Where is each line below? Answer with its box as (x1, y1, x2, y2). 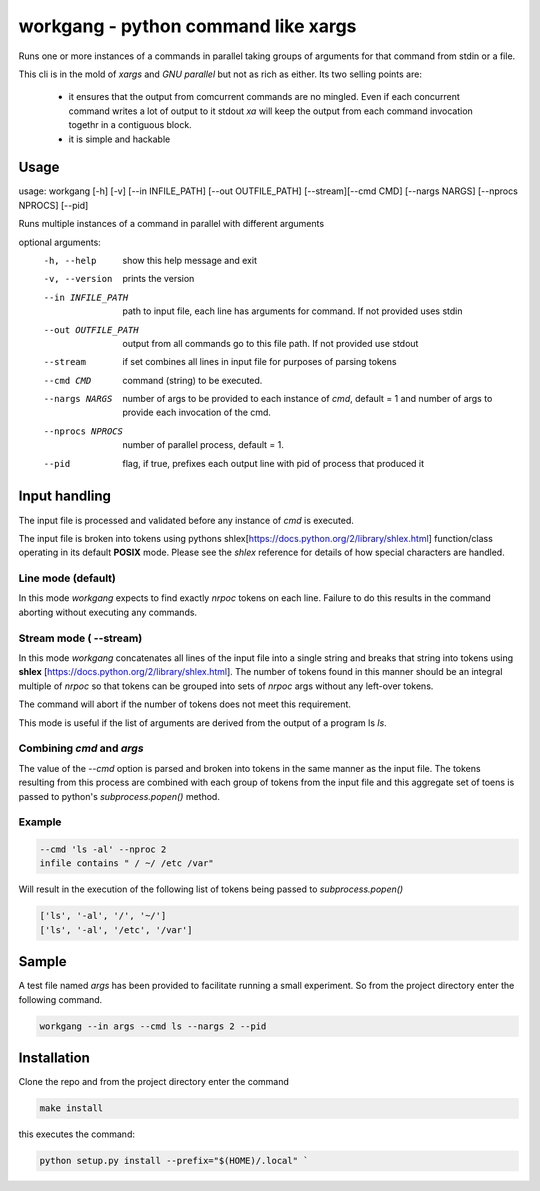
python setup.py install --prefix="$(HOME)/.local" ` (39, 1155, 309, 1167)
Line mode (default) (18, 571, 117, 585)
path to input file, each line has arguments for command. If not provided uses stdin (122, 305, 463, 317)
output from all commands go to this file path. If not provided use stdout (122, 337, 419, 349)
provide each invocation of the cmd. (122, 406, 272, 419)
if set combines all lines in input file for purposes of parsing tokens (122, 356, 397, 368)
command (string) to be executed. (122, 374, 263, 386)
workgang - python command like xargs (18, 15, 357, 37)
